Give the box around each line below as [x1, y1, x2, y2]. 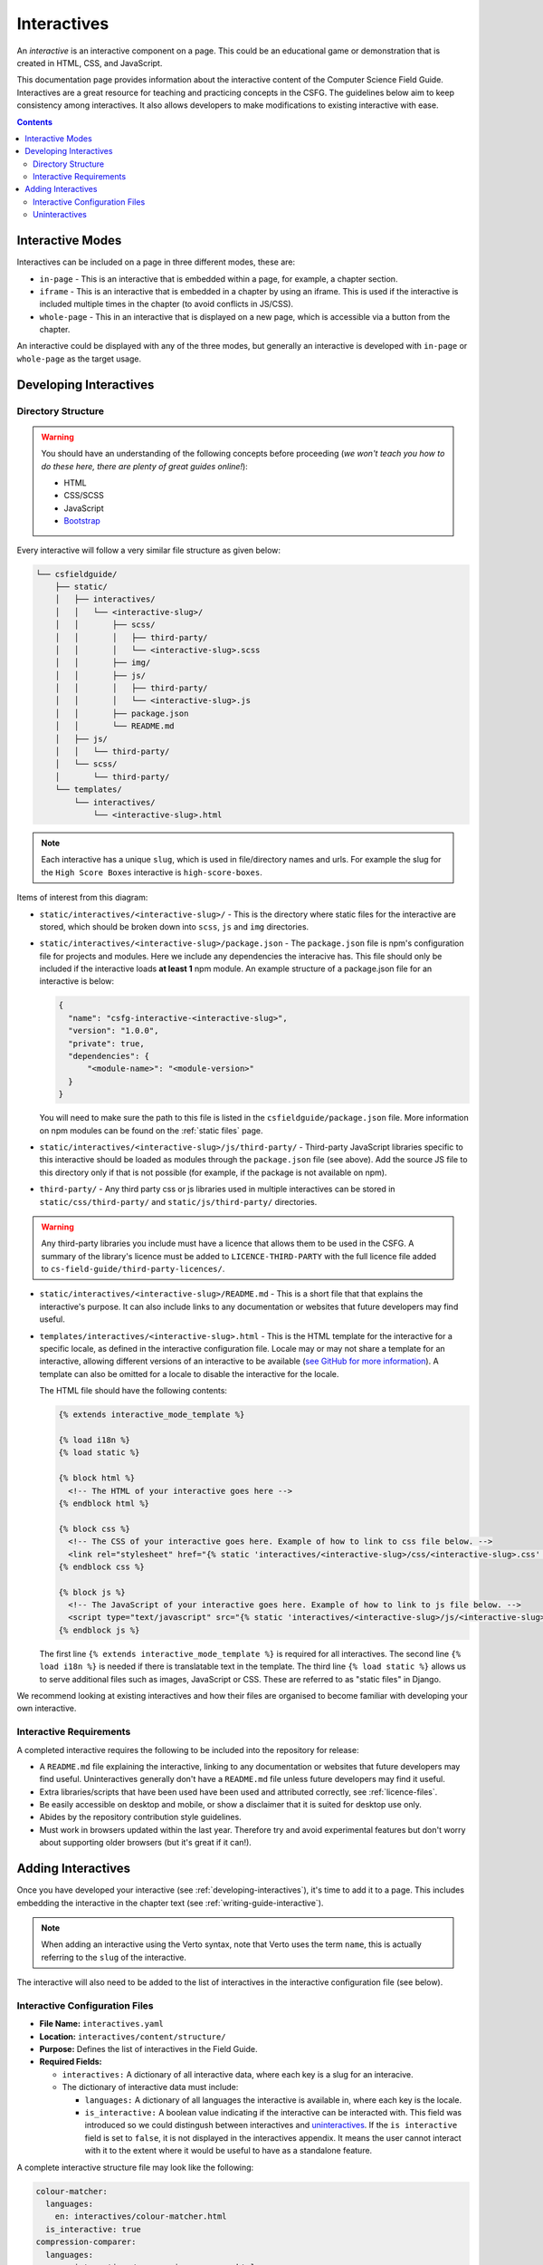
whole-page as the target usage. [16, 353, 142, 364]
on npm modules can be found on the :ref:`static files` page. [39, 1124, 263, 1136]
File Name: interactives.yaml [39, 2019, 165, 2029]
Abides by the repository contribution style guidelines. [39, 1812, 242, 1823]
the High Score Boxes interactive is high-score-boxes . [41, 866, 262, 878]
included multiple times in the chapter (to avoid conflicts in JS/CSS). [39, 299, 294, 310]
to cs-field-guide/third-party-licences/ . [41, 1264, 225, 1275]
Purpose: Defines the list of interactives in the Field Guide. [39, 2044, 258, 2055]
